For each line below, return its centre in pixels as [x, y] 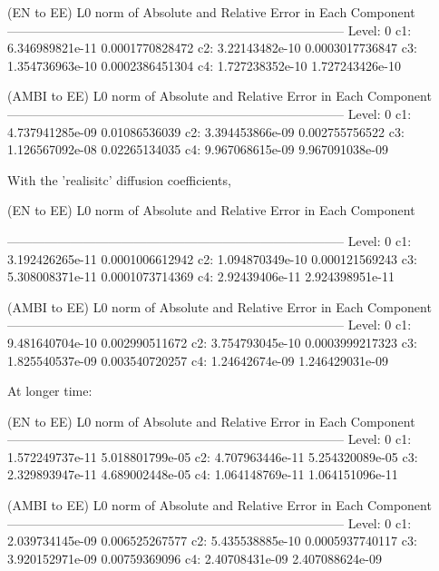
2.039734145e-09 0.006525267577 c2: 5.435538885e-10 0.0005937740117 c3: [212, 541]
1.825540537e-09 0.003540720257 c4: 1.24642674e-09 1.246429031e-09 [198, 360]
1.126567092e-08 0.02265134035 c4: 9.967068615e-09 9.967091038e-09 [198, 149]
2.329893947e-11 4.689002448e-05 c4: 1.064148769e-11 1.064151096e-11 [203, 474]
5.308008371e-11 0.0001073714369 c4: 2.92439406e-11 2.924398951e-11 [201, 276]
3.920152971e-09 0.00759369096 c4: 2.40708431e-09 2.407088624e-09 [195, 558]
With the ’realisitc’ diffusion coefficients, [119, 179]
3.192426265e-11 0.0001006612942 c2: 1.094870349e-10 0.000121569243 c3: [212, 258]
